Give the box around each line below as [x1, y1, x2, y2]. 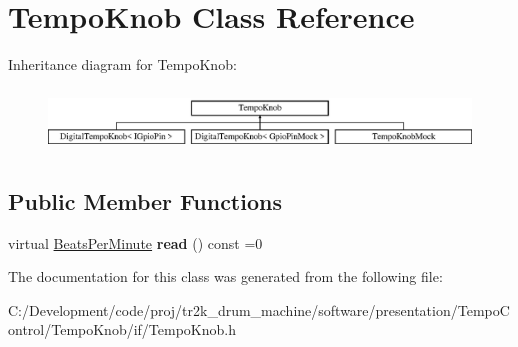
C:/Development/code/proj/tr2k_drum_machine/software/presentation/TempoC [8, 299, 510, 320]
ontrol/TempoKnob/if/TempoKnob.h [8, 319, 236, 340]
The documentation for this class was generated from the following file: [8, 266, 443, 287]
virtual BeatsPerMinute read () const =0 [8, 232, 263, 253]
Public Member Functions [8, 185, 282, 216]
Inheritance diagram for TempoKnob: [8, 54, 237, 75]
